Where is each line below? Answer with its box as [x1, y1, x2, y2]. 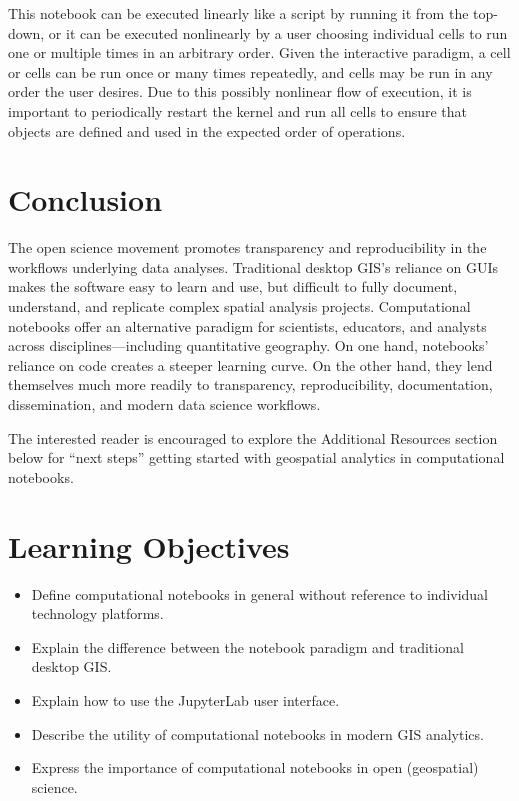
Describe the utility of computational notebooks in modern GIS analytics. [31, 723, 484, 744]
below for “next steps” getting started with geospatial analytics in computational [8, 447, 505, 468]
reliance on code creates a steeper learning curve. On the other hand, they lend [8, 354, 493, 375]
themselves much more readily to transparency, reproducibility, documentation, [8, 374, 493, 395]
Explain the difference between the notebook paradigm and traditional [31, 636, 464, 657]
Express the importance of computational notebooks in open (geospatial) [31, 757, 479, 778]
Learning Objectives [8, 525, 290, 566]
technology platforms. [31, 603, 164, 624]
